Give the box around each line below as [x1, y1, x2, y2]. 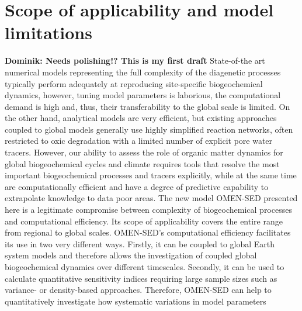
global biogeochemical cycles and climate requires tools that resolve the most [5, 157, 280, 170]
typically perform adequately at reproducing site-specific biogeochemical [5, 77, 263, 89]
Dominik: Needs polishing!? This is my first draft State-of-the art [5, 54, 265, 67]
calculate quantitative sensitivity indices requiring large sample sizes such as [5, 272, 277, 284]
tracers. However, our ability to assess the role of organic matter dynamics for [5, 146, 283, 158]
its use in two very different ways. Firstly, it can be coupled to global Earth [5, 237, 275, 250]
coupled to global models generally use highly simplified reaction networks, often [5, 123, 293, 135]
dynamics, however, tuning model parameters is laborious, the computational [5, 89, 281, 101]
